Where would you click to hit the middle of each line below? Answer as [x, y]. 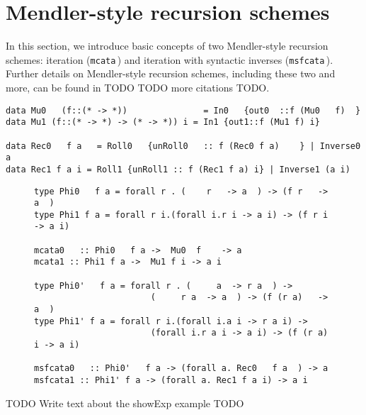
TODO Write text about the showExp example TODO [125, 403]
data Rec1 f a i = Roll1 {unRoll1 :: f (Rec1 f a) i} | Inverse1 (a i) [178, 169]
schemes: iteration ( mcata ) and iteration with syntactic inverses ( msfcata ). [170, 59]
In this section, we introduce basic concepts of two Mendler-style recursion [167, 46]
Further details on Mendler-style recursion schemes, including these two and [171, 73]
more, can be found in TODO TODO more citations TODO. [138, 87]
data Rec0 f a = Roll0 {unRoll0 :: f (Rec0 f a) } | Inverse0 [183, 146]
